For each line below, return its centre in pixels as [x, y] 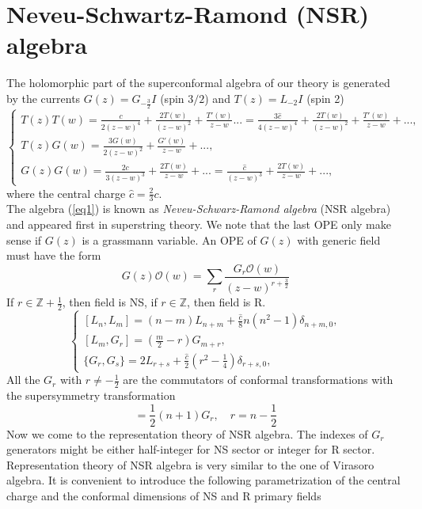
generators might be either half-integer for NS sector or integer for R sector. [191, 449]
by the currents [44, 98]
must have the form [54, 255]
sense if [24, 239]
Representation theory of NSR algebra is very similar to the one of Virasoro [190, 464]
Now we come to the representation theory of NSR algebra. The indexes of [187, 433]
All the [23, 380]
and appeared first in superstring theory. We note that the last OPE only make [199, 224]
